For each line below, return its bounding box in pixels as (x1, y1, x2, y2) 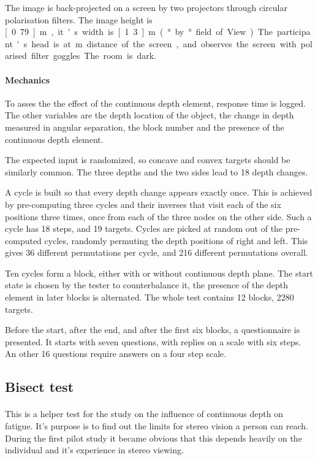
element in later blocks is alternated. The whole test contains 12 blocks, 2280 (5, 291, 294, 304)
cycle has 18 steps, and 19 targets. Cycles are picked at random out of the (5, 222, 283, 235)
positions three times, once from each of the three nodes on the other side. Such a (5, 210, 312, 223)
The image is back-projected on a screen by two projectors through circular (5, 1, 287, 13)
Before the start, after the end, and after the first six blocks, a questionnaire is (5, 323, 300, 336)
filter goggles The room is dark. (31, 49, 156, 62)
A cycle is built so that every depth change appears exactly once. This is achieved (5, 186, 312, 199)
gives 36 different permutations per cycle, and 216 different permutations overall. (5, 246, 308, 259)
